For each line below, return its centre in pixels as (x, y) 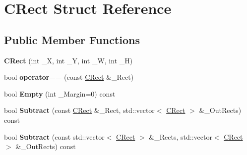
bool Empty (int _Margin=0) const (60, 93)
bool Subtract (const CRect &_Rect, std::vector (79, 110)
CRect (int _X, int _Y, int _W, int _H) (68, 60)
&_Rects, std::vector (181, 136)
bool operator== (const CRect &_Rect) (69, 77)
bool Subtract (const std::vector (54, 136)
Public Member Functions (72, 39)
